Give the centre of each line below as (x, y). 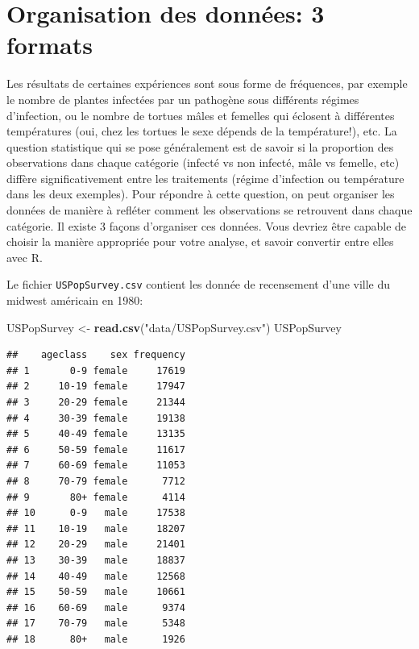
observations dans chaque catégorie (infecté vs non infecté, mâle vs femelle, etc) (203, 162)
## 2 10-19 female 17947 (96, 387)
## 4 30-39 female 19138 (96, 418)
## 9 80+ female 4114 (96, 497)
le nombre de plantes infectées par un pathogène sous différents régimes (183, 99)
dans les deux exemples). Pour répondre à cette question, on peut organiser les (201, 194)
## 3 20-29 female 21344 (96, 403)
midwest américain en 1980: (75, 300)
